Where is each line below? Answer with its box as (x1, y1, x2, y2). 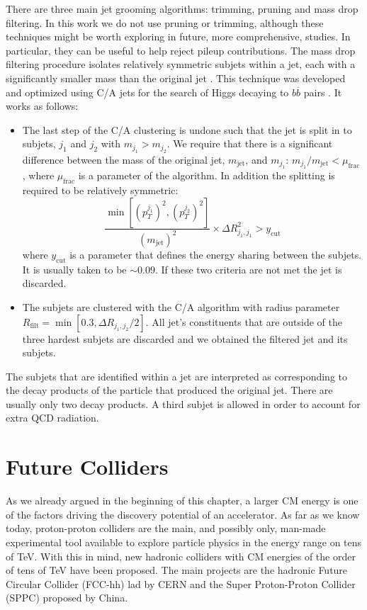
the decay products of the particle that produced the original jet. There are (6, 383, 333, 397)
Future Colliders (6, 452, 169, 481)
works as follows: (6, 98, 79, 113)
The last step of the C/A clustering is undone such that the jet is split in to (22, 122, 352, 137)
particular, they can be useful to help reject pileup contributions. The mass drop (6, 43, 356, 57)
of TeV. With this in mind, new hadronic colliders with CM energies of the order (6, 548, 356, 563)
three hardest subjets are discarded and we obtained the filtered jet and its (22, 331, 348, 346)
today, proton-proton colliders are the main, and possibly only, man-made (6, 521, 326, 536)
